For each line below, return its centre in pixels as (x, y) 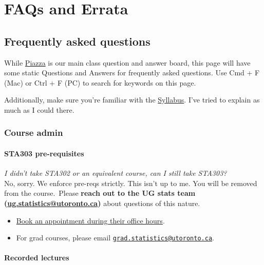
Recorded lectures (37, 258)
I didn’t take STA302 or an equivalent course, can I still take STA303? (116, 173)
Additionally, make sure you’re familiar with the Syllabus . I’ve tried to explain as (132, 100)
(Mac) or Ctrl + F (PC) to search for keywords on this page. (100, 82)
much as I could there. (39, 109)
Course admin (34, 132)
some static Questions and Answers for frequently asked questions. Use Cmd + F (132, 73)
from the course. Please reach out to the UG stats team (100, 193)
